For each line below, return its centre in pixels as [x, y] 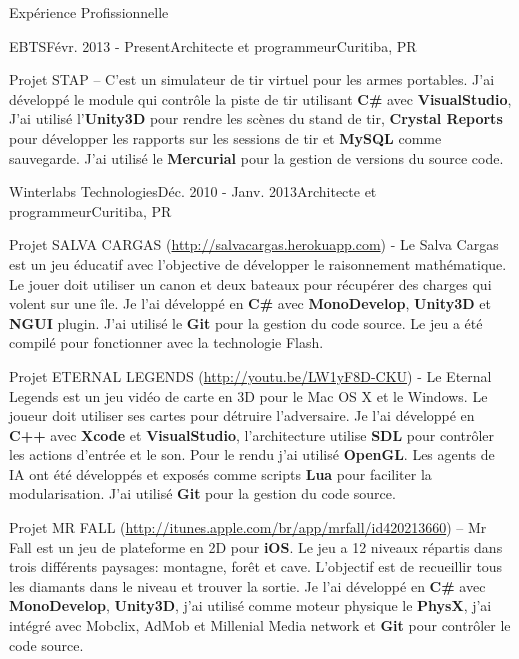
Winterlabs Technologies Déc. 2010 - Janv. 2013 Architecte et [193, 191]
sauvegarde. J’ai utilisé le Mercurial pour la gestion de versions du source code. [256, 157]
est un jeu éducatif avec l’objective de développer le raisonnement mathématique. [258, 263]
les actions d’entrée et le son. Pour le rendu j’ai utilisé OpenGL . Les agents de [252, 454]
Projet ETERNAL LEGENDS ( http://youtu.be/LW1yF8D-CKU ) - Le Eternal [250, 375]
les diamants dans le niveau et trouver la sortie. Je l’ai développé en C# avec [247, 585]
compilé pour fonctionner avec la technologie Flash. [166, 342]
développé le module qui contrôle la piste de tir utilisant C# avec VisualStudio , [260, 98]
